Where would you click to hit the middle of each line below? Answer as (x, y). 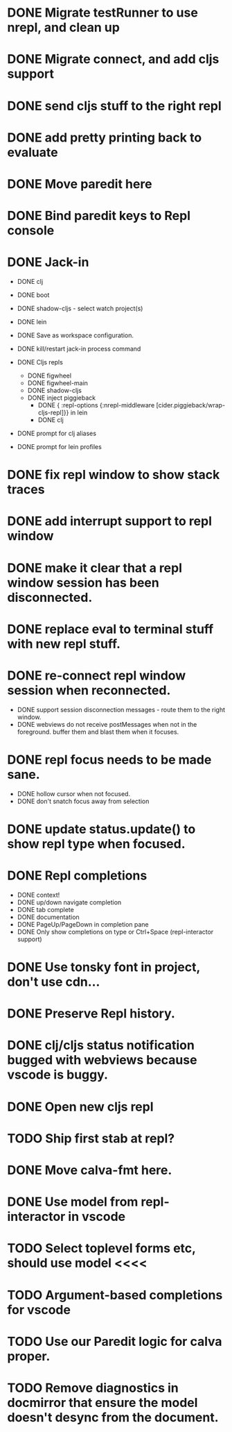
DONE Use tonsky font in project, (104, 967)
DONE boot (33, 295)
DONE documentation (48, 917)
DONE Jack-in (48, 262)
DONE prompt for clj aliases (57, 433)
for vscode (39, 1309)
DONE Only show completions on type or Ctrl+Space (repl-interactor (115, 932)
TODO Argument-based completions (115, 1295)
